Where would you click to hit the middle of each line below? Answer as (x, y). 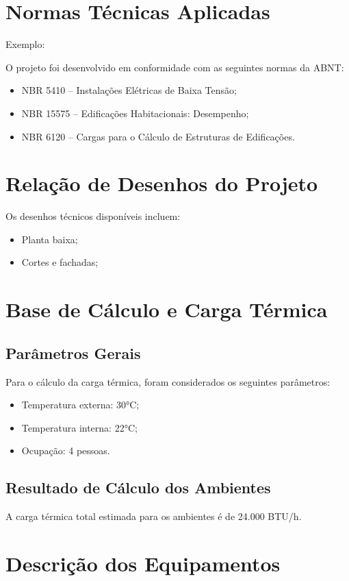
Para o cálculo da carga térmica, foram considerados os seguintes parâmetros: (168, 381)
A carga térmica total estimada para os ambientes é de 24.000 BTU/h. (154, 516)
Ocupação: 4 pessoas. (66, 450)
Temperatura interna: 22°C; (79, 427)
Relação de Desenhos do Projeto (162, 183)
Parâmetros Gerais (73, 353)
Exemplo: (25, 44)
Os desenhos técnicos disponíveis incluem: (93, 216)
